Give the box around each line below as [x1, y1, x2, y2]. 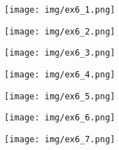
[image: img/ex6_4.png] [4, 69, 115, 80]
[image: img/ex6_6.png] [4, 113, 115, 123]
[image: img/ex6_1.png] [4, 5, 115, 15]
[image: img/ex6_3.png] [4, 48, 115, 58]
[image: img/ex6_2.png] [4, 26, 115, 37]
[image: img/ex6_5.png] [4, 91, 115, 101]
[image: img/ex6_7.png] [4, 134, 115, 144]
